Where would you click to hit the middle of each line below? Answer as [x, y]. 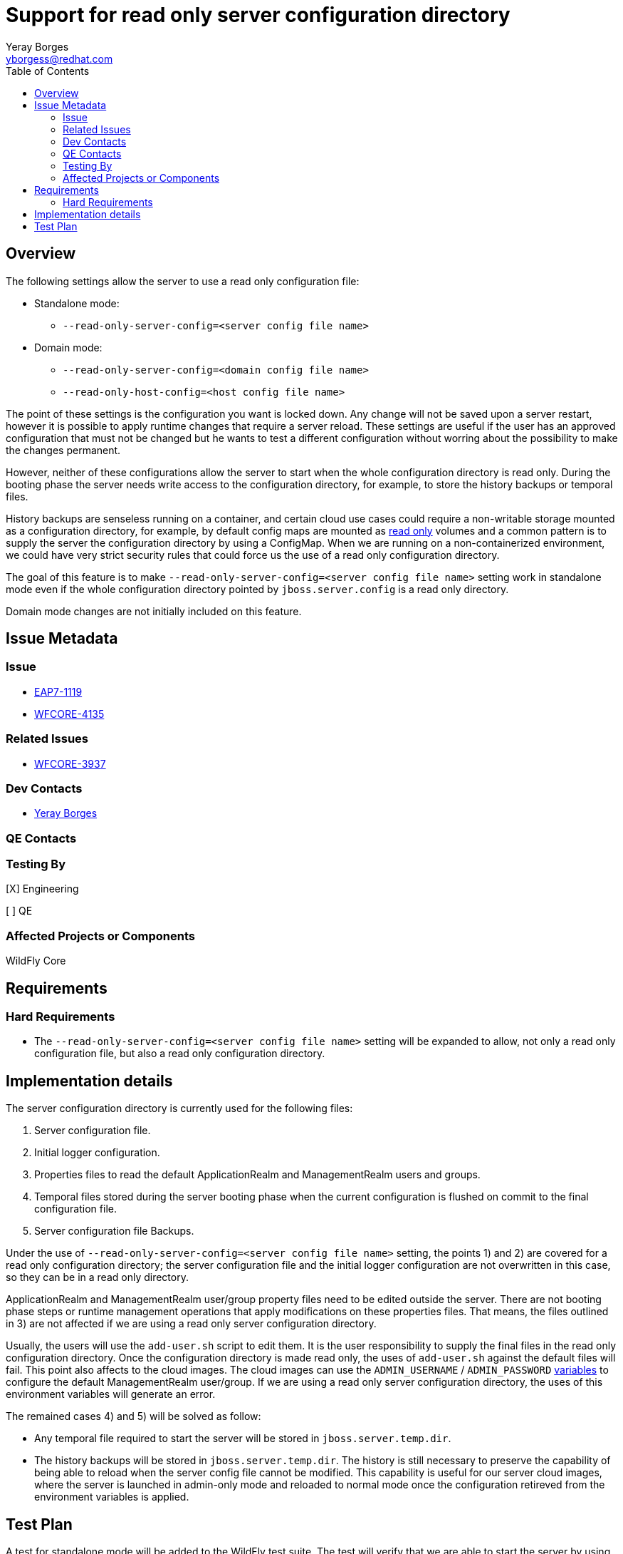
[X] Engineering [42, 889]
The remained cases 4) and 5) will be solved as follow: [133, 1416]
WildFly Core [36, 961]
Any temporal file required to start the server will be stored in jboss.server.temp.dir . [243, 1439]
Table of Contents [48, 71]
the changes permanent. [63, 450]
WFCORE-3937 [70, 763]
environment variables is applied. [112, 1497]
